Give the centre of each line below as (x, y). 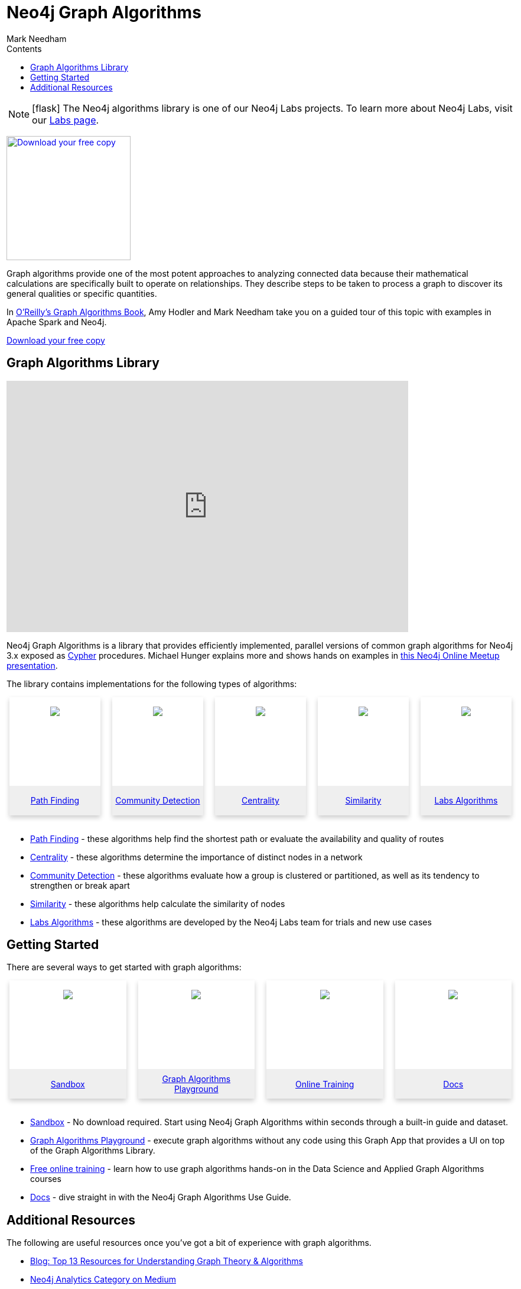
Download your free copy (56, 340)
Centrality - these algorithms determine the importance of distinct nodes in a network (196, 857)
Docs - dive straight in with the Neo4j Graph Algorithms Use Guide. (161, 1197)
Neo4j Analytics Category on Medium (103, 1280)
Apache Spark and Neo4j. (57, 322)
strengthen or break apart (80, 885)
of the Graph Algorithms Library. (93, 1151)
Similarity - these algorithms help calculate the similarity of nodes (158, 903)
